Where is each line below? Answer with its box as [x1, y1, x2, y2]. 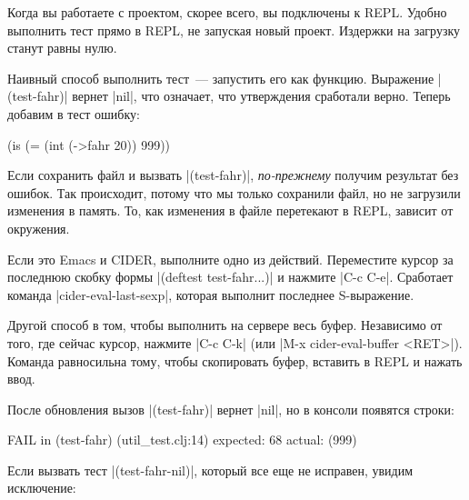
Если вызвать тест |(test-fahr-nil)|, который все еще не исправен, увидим [7, 460, 414, 479]
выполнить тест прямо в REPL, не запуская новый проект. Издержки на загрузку [7, 20, 461, 39]
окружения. [7, 218, 70, 237]
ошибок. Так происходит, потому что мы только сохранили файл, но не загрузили [7, 183, 461, 202]
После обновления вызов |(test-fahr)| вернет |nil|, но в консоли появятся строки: [7, 399, 454, 418]
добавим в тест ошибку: [7, 104, 140, 123]
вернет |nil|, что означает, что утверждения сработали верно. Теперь [72, 86, 451, 105]
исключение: [7, 478, 76, 497]
